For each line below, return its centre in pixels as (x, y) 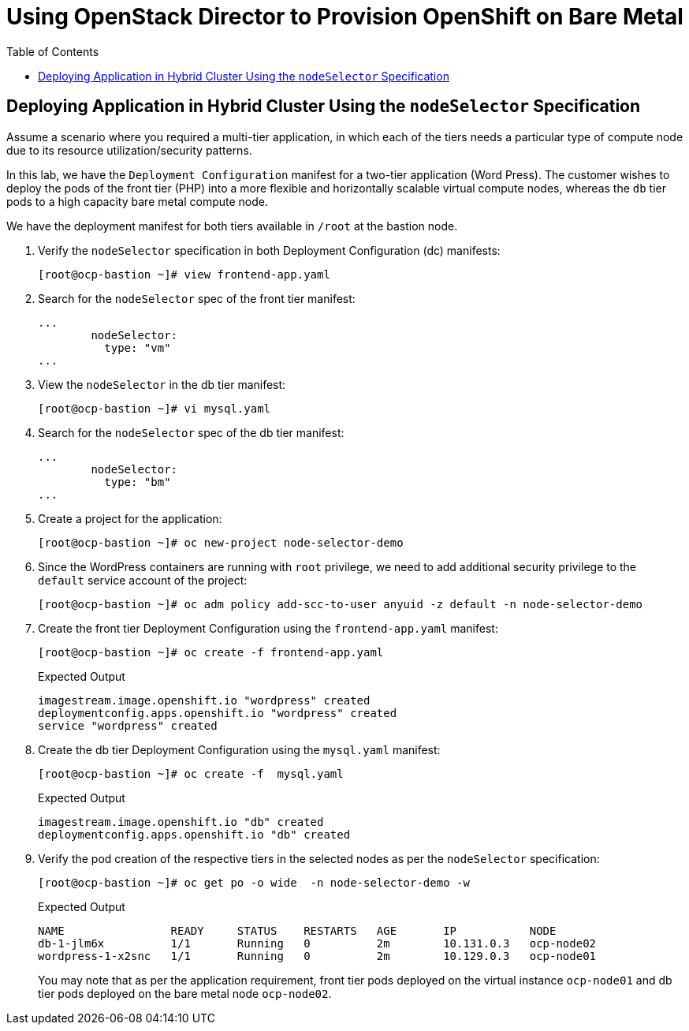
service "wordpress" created (128, 725)
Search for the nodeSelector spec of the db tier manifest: (191, 432)
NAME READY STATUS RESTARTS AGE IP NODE (297, 930)
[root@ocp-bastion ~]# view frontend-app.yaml (184, 274)
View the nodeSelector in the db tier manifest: (162, 384)
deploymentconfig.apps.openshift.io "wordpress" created (218, 713)
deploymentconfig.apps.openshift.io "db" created (194, 834)
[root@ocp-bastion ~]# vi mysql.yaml (155, 408)
